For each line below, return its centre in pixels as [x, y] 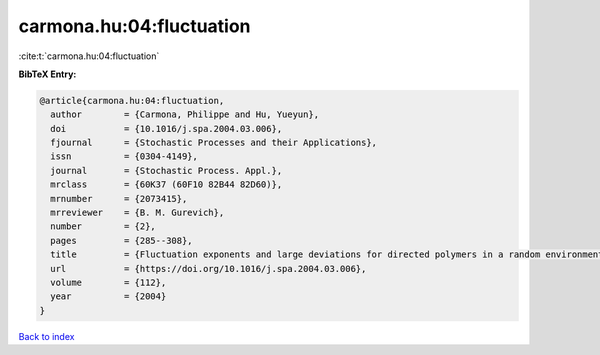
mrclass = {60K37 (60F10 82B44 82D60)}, [166, 184]
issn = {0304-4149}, [124, 156]
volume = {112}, [108, 282]
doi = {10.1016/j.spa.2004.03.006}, [166, 128]
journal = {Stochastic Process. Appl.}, [166, 170]
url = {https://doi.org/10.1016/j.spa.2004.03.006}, [208, 268]
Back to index [46, 336]
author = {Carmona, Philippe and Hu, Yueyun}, [185, 114]
